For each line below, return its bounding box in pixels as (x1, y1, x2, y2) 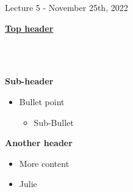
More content (19, 157, 70, 169)
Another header (5, 136, 73, 149)
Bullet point (19, 95, 65, 108)
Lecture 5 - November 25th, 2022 (5, 1, 128, 13)
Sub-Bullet (34, 116, 74, 128)
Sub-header (5, 75, 54, 87)
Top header (5, 21, 54, 34)
